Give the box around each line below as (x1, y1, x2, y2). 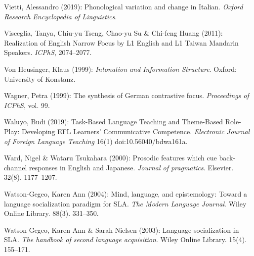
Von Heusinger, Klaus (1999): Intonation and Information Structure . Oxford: (4, 63, 237, 74)
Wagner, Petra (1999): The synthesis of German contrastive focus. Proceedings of (4, 90, 249, 101)
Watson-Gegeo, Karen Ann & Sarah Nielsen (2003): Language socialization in (4, 224, 239, 235)
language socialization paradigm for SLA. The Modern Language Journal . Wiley (4, 198, 247, 208)
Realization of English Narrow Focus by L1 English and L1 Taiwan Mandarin (4, 37, 239, 48)
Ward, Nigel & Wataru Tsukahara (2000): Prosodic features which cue (4, 153, 217, 163)
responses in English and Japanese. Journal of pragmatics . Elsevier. (29, 162, 234, 172)
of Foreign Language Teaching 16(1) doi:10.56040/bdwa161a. (4, 136, 188, 146)
